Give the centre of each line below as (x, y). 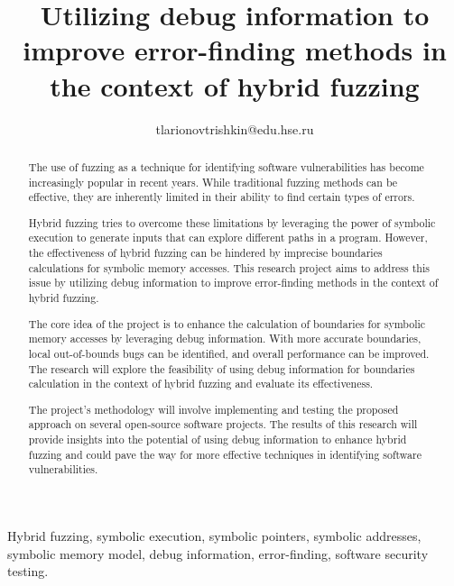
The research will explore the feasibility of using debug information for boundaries (222, 368)
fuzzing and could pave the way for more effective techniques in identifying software (225, 454)
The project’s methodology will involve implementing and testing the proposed (213, 409)
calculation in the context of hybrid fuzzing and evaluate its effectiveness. (201, 384)
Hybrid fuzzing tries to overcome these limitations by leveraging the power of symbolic (232, 222)
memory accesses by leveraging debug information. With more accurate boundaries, (225, 339)
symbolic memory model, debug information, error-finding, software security (218, 553)
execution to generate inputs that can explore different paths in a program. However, (228, 238)
